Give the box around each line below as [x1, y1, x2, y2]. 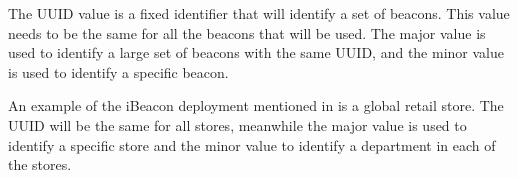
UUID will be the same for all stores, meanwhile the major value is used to [8, 114, 467, 135]
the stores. [8, 154, 72, 175]
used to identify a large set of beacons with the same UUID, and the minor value [8, 42, 504, 63]
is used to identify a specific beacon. [8, 61, 229, 82]
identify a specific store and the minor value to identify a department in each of [8, 134, 496, 155]
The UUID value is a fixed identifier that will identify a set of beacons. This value [8, 3, 510, 23]
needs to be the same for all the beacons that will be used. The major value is [8, 22, 486, 43]
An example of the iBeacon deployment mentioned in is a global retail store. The [8, 95, 504, 116]
